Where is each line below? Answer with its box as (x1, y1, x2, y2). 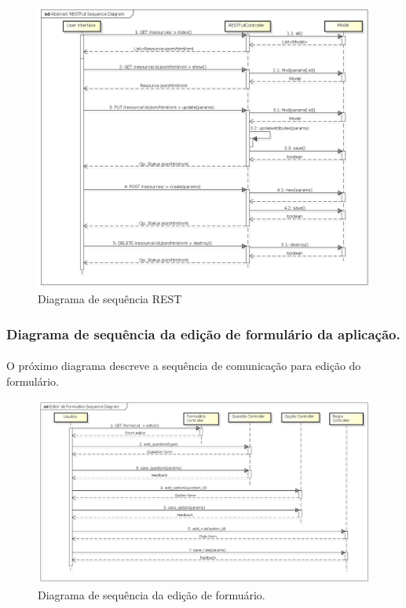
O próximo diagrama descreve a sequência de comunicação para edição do (6, 357, 361, 374)
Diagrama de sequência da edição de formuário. (38, 586, 265, 603)
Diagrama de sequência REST (38, 291, 182, 307)
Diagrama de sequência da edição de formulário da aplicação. (6, 324, 401, 343)
